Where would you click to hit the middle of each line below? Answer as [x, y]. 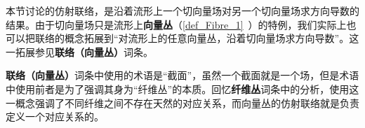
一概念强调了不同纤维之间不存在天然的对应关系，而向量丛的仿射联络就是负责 [182, 102]
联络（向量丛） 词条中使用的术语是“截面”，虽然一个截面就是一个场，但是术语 [182, 75]
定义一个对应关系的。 [55, 116]
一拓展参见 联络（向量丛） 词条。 [79, 51]
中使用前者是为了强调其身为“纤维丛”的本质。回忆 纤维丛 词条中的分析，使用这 [182, 88]
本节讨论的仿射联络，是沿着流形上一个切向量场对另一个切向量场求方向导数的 [182, 10]
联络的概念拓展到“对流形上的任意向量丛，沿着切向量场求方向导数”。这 [197, 38]
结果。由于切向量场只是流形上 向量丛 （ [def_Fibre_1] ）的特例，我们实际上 [176, 24]
